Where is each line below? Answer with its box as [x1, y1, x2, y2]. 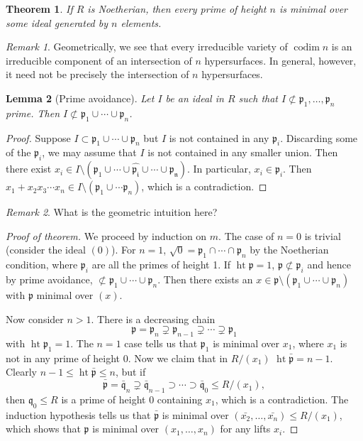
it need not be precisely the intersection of [6, 67, 189, 82]
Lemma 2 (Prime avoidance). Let [6, 90, 155, 105]
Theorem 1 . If [6, 1, 73, 16]
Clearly [6, 364, 37, 379]
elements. [121, 15, 162, 30]
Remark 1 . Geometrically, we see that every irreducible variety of [6, 39, 288, 54]
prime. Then [6, 105, 60, 120]
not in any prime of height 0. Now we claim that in [6, 350, 228, 365]
